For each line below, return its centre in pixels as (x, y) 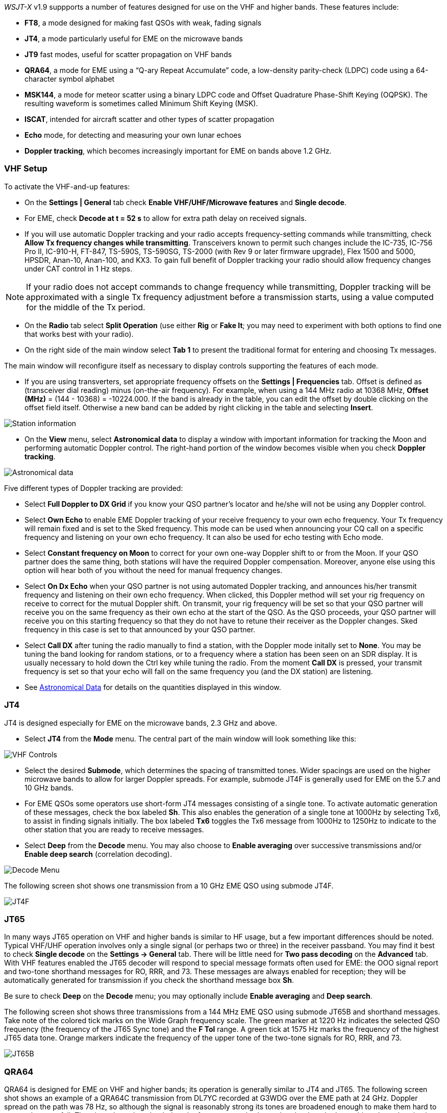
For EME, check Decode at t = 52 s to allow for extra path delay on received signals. (166, 218)
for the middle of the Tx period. (86, 307)
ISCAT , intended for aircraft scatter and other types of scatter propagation (150, 119)
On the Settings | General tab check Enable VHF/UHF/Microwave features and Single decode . (185, 202)
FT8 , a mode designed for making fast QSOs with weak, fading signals (143, 23)
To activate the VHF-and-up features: (67, 186)
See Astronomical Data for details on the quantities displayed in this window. (153, 687)
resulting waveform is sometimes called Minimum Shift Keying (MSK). (141, 103)
